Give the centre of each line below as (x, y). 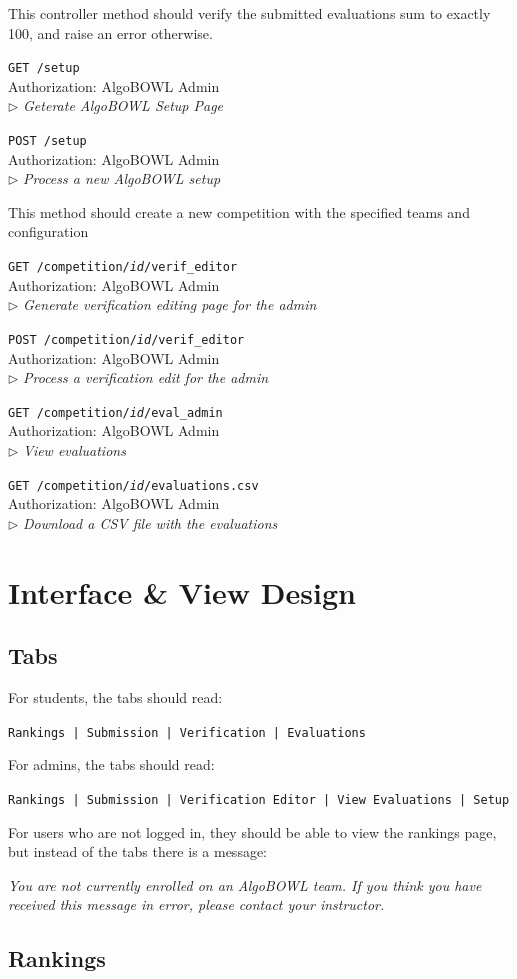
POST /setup (47, 141)
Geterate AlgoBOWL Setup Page (123, 105)
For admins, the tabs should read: (111, 764)
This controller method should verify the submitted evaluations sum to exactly (249, 13)
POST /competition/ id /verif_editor (126, 339)
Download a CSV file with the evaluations (150, 522)
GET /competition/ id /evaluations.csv (133, 485)
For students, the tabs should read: (115, 697)
